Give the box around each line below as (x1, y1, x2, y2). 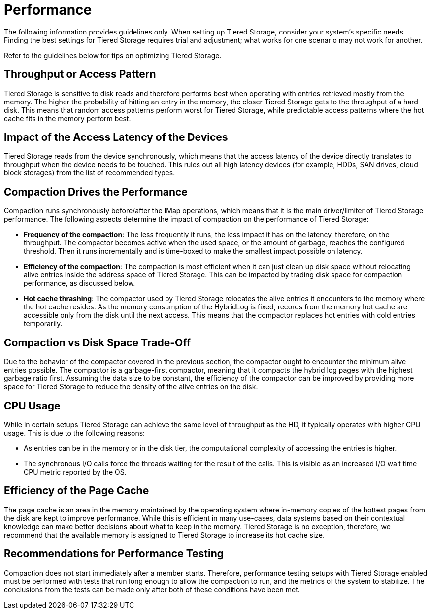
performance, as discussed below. (24, 279, 135, 288)
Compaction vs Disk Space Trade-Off (4, 336, 191, 349)
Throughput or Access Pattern (4, 68, 156, 81)
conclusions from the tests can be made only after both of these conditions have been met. (4, 585, 300, 594)
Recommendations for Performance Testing (4, 547, 224, 560)
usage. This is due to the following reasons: (4, 428, 145, 437)
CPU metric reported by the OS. (24, 467, 127, 476)
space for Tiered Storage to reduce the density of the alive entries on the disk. (4, 382, 258, 391)
